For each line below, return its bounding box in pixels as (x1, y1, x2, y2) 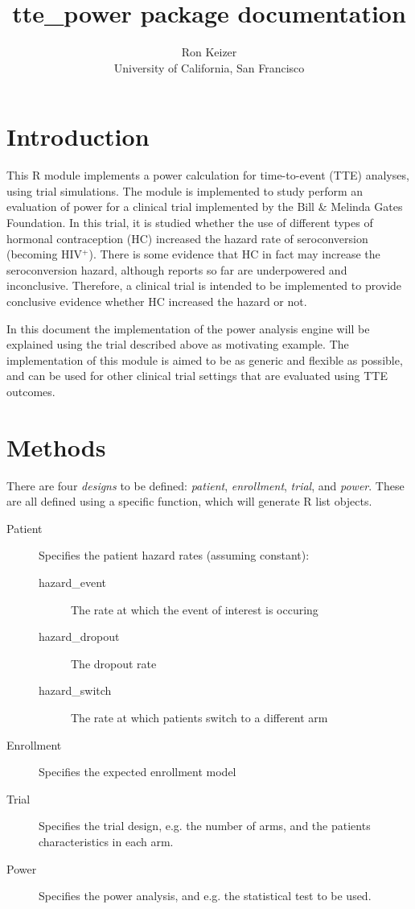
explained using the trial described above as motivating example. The (6, 336, 349, 353)
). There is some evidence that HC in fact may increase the (88, 246, 380, 262)
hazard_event (39, 574, 107, 591)
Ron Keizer (181, 43, 237, 60)
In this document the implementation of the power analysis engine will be (6, 320, 370, 337)
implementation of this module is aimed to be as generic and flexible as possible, (6, 351, 403, 368)
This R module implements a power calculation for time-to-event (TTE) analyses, (6, 167, 409, 184)
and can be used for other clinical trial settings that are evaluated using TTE (6, 367, 388, 384)
